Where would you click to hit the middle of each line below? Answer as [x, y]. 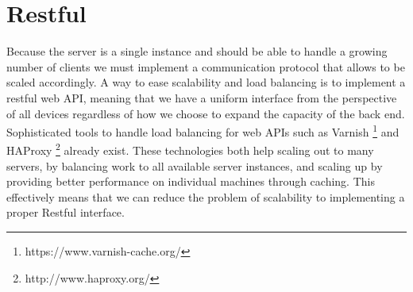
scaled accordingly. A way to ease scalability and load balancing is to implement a [206, 82]
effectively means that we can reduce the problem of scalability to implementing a [206, 196]
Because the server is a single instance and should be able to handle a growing [197, 51]
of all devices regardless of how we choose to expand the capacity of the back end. [206, 113]
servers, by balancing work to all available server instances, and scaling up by [195, 165]
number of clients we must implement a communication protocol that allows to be [206, 66]
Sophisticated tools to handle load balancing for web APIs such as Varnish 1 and [203, 131]
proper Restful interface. [66, 212]
